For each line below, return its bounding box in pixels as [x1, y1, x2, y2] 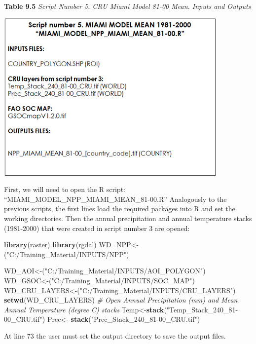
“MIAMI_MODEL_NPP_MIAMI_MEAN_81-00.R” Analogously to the [4, 193, 227, 204]
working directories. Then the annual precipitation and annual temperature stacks [4, 213, 252, 223]
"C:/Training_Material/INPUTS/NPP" [6, 249, 127, 259]
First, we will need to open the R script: [4, 184, 125, 194]
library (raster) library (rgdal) [4, 239, 97, 250]
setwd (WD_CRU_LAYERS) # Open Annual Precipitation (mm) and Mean [4, 295, 238, 305]
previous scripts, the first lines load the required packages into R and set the [4, 203, 235, 214]
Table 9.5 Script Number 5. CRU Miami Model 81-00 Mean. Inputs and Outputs [4, 1, 251, 11]
